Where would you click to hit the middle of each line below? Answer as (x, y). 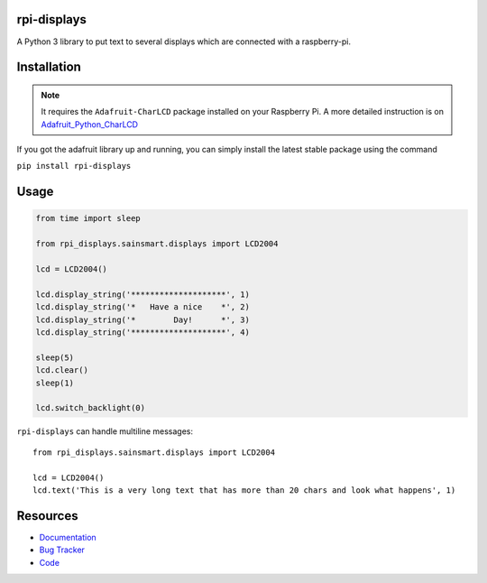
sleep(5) (55, 357)
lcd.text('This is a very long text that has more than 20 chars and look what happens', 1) (244, 490)
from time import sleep (88, 218)
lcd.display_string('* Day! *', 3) (142, 319)
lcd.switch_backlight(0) (91, 408)
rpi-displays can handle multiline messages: (105, 431)
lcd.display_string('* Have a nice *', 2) (142, 307)
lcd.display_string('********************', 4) (142, 333)
